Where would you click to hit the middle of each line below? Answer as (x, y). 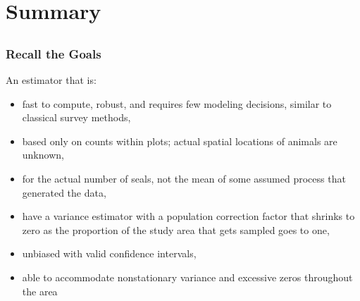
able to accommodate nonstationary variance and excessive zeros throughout (187, 277)
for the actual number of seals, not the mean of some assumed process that (184, 179)
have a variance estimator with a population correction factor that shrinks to (188, 216)
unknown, (43, 155)
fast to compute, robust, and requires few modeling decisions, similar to (177, 103)
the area (40, 291)
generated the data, (64, 192)
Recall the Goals (54, 53)
